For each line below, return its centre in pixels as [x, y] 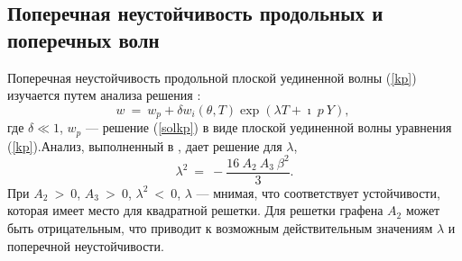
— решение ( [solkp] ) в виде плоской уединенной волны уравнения [268, 127]
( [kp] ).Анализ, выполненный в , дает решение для [145, 145]
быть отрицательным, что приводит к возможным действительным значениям [220, 228]
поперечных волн [83, 39]
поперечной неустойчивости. [86, 245]
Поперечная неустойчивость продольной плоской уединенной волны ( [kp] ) [212, 77]
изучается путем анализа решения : [104, 95]
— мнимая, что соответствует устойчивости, [318, 192]
